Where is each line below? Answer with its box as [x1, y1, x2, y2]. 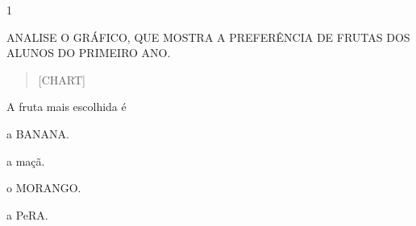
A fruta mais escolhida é [6, 98, 127, 115]
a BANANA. [6, 125, 69, 142]
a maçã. [6, 152, 45, 169]
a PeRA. [6, 206, 48, 223]
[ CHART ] [38, 71, 85, 88]
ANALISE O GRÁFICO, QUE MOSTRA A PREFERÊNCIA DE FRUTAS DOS [6, 28, 410, 45]
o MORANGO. [6, 179, 81, 196]
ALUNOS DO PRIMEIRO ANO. [6, 44, 171, 61]
